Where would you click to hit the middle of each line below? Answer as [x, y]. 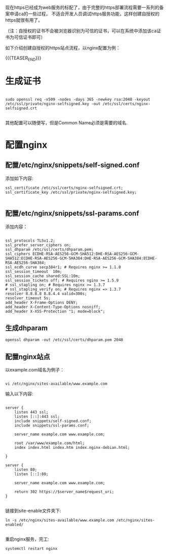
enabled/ [14, 525]
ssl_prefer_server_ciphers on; [38, 245]
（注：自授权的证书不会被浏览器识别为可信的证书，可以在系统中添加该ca [81, 31]
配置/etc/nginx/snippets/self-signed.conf [72, 165]
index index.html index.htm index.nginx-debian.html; [72, 448]
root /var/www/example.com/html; [50, 443]
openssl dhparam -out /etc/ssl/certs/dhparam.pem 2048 [64, 340]
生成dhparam [27, 328]
